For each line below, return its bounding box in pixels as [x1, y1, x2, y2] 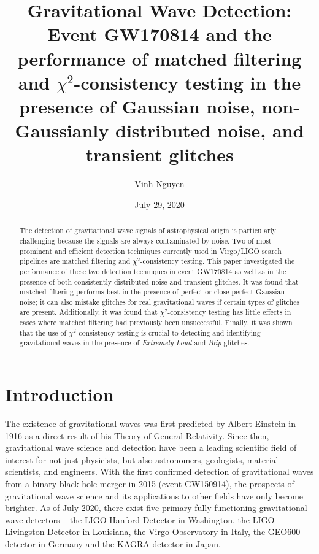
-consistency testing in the [74, 69, 301, 94]
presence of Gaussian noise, [19, 93, 255, 118]
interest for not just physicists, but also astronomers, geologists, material [5, 453, 279, 466]
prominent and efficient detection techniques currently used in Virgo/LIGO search [19, 245, 282, 256]
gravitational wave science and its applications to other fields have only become [5, 489, 304, 502]
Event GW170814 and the [47, 21, 272, 47]
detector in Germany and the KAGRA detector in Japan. [5, 537, 221, 550]
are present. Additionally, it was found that [19, 307, 158, 317]
